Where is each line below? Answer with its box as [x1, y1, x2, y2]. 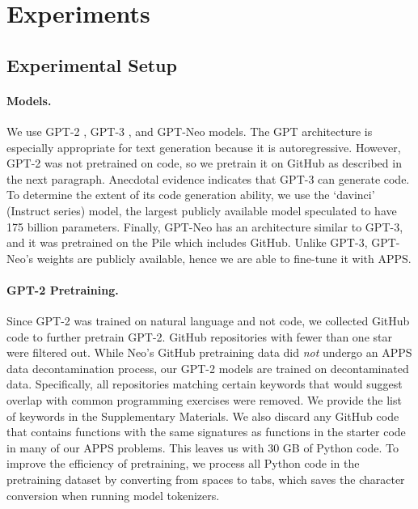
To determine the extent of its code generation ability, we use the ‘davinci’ [6, 186, 375, 203]
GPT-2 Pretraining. [6, 281, 119, 298]
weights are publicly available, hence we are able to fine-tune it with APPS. [36, 249, 412, 266]
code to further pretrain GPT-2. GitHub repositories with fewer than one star [6, 328, 392, 345]
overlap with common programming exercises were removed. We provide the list [6, 392, 402, 409]
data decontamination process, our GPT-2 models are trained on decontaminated [6, 359, 409, 376]
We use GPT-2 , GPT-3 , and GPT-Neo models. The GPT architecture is [6, 122, 373, 139]
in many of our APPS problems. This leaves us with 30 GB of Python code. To [6, 439, 399, 456]
